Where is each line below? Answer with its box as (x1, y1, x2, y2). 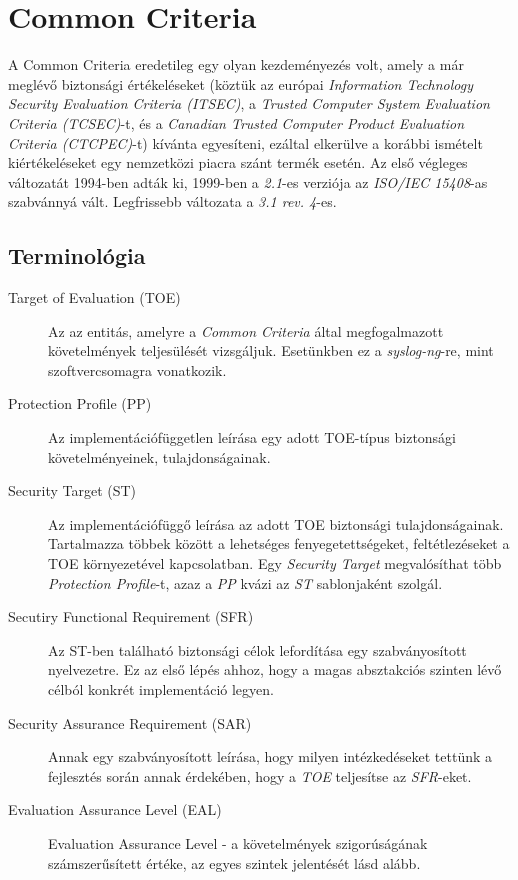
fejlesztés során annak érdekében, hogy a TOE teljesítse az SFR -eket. (48, 765, 472, 786)
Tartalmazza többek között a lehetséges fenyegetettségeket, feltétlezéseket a (48, 533, 510, 554)
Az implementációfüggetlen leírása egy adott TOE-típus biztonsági (48, 427, 457, 448)
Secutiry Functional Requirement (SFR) (8, 606, 254, 627)
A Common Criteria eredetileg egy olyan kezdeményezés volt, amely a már (8, 54, 464, 75)
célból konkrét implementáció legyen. (48, 678, 274, 699)
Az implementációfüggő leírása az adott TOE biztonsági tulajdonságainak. (48, 513, 504, 534)
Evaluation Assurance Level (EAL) (8, 799, 222, 820)
